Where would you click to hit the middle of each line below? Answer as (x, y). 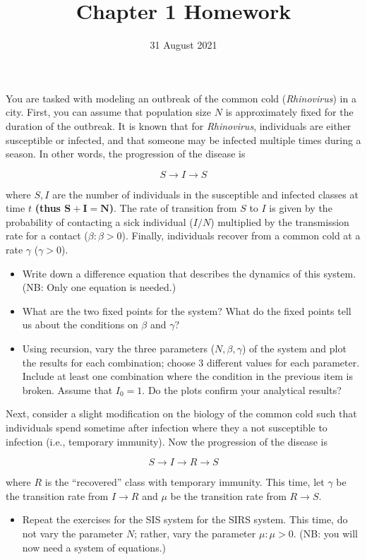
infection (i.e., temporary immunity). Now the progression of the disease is (167, 441)
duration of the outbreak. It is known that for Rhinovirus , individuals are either (179, 125)
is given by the (301, 208)
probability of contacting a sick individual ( (100, 221)
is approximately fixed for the (289, 112)
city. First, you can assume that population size (109, 112)
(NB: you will (329, 533)
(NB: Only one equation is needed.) (99, 287)
